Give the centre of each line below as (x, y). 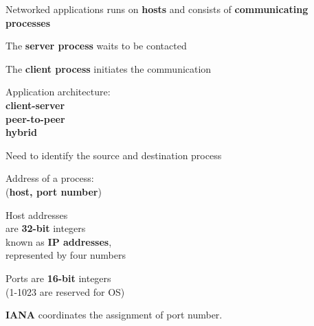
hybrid (21, 132)
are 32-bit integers (46, 228)
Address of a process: (50, 178)
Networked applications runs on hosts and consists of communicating (157, 9)
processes (28, 22)
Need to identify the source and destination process (114, 155)
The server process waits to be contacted (96, 46)
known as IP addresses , (59, 241)
